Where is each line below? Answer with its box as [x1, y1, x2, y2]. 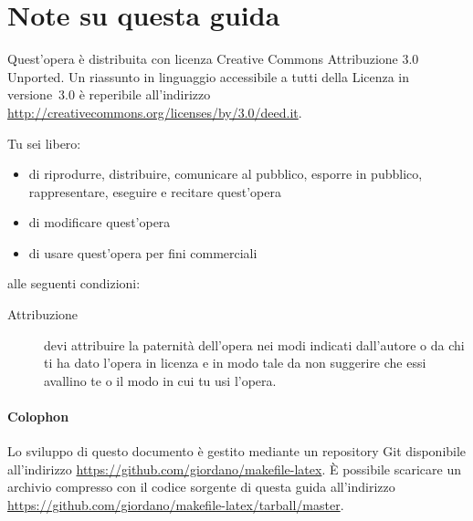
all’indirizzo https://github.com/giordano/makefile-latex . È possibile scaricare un [7, 459, 461, 478]
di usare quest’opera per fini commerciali [28, 243, 258, 262]
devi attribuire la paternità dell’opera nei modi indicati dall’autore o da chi [44, 335, 465, 354]
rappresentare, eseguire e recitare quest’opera [28, 182, 282, 201]
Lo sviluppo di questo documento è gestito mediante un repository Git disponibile [7, 442, 467, 461]
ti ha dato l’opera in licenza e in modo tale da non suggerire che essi [44, 353, 426, 372]
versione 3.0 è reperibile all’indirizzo [7, 85, 211, 104]
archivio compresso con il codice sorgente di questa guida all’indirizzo [7, 477, 395, 496]
